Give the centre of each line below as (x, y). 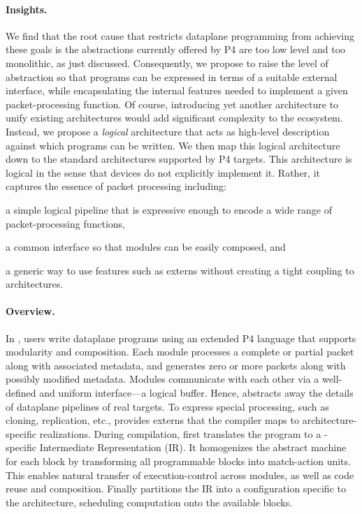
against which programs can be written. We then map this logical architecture (173, 145)
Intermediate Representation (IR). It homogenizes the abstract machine (193, 447)
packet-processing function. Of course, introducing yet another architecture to (172, 104)
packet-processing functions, (65, 223)
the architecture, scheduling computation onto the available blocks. (149, 502)
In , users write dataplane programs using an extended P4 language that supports (181, 338)
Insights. (27, 9)
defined (21, 393)
